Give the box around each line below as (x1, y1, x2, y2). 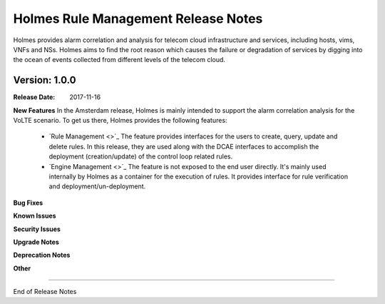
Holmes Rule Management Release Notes (13, 11, 263, 26)
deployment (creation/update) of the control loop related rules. (48, 152, 233, 161)
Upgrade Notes (13, 238, 60, 246)
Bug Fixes (13, 198, 43, 207)
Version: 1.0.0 (13, 74, 76, 86)
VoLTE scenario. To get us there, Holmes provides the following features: (13, 116, 227, 125)
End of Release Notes (13, 288, 77, 296)
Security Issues (13, 225, 61, 233)
